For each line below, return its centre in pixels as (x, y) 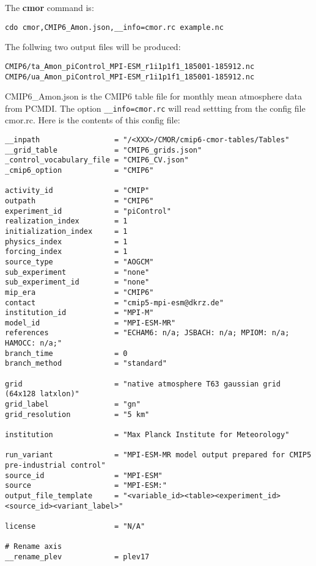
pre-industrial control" (55, 465)
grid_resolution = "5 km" (77, 414)
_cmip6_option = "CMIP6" (79, 170)
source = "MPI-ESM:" (86, 486)
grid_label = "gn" (73, 405)
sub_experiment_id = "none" (77, 282)
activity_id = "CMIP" (77, 191)
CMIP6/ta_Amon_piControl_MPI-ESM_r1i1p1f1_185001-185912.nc (130, 66)
